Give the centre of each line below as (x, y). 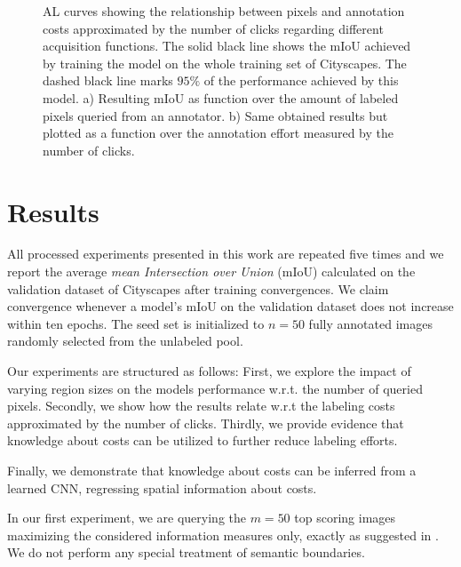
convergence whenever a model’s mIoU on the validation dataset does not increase (230, 306)
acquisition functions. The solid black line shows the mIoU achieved (227, 46)
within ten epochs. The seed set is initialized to (136, 323)
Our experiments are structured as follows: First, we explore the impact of (209, 371)
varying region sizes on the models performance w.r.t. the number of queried (215, 388)
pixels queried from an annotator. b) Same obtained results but (215, 115)
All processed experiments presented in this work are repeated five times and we (226, 254)
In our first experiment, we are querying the (127, 518)
